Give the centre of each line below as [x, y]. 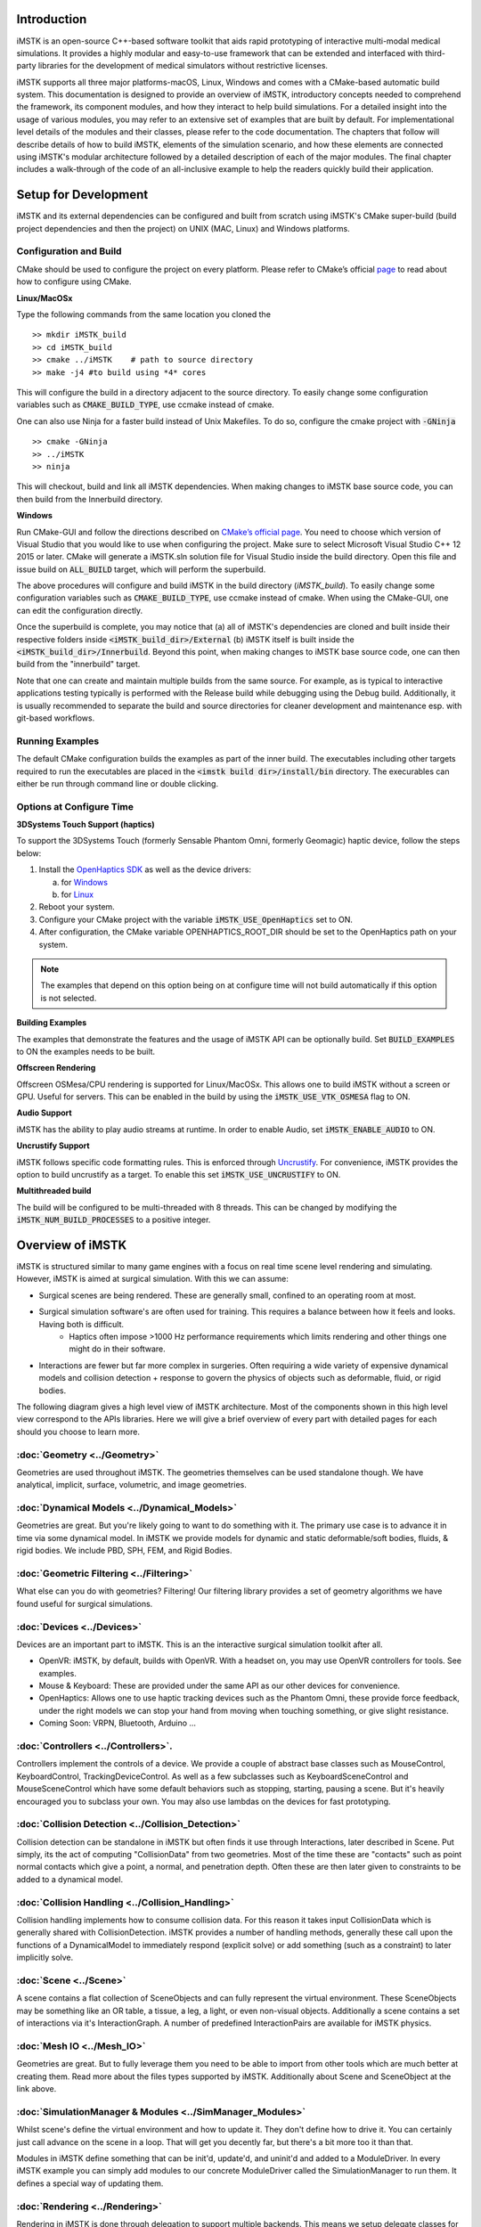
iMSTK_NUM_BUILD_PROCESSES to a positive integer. [114, 1220]
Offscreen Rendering [56, 1068]
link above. [37, 2089]
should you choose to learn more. [78, 1432]
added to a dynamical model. [70, 1879]
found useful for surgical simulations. [85, 1603]
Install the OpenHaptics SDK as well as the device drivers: [145, 869]
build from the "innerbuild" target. [78, 665]
